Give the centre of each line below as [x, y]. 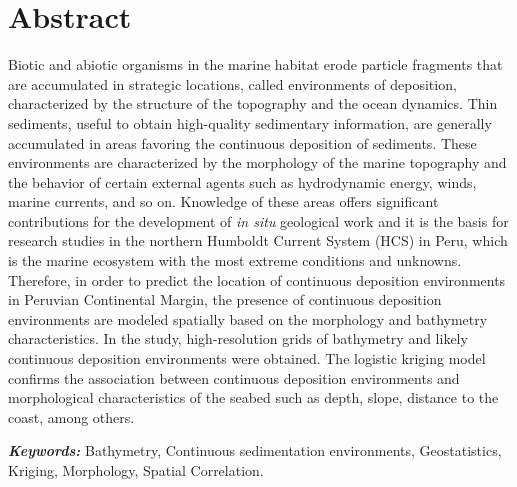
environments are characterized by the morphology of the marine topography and [257, 162]
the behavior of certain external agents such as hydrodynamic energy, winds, [242, 181]
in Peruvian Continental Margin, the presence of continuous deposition [225, 299]
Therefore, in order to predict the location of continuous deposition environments [257, 279]
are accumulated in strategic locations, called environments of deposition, [232, 83]
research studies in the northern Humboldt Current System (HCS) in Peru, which [258, 240]
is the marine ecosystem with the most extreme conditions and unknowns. [235, 260]
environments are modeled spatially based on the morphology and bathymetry [248, 318]
